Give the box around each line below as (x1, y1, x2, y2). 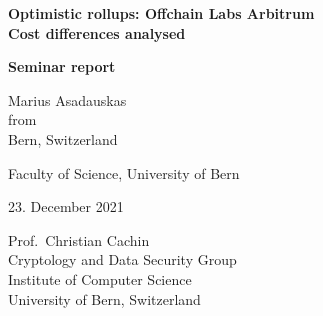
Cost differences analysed (8, 22, 186, 43)
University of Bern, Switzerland (8, 288, 201, 309)
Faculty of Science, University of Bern (8, 162, 240, 183)
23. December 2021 (8, 196, 124, 217)
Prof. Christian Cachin (8, 229, 150, 250)
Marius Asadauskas (8, 89, 127, 110)
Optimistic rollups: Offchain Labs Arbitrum (8, 3, 315, 23)
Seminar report (8, 56, 116, 77)
